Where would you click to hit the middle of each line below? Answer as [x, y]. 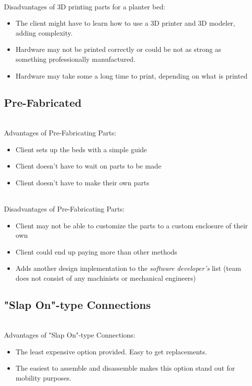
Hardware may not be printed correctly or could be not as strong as [118, 49]
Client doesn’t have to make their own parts [82, 182]
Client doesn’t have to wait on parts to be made [88, 166]
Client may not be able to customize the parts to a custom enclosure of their [132, 225]
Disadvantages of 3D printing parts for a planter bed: [85, 6]
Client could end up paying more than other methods [96, 251]
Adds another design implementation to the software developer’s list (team [128, 268]
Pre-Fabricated [43, 102]
